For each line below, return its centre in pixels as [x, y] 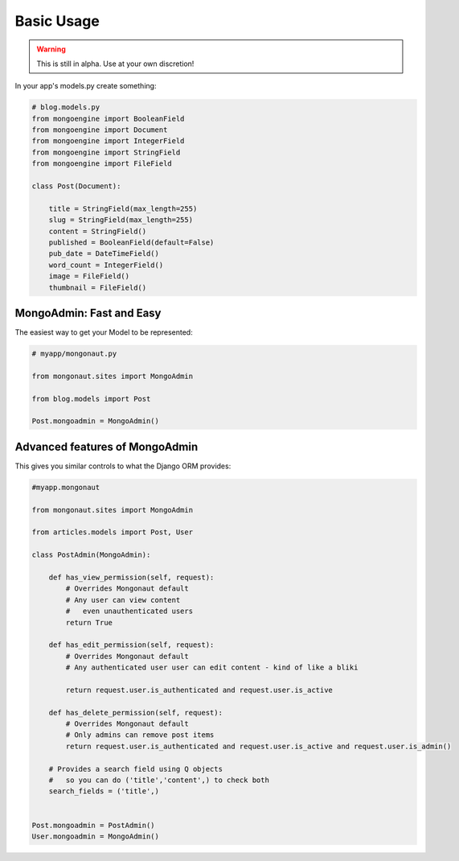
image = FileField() [89, 276]
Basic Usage [57, 21]
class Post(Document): [76, 186]
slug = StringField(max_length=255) [121, 220]
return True [89, 622]
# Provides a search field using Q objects [135, 769]
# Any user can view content [123, 600]
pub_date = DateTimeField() [104, 254]
